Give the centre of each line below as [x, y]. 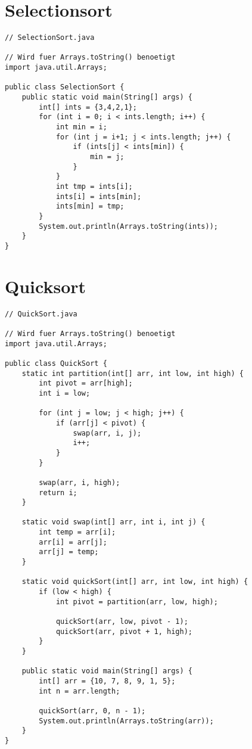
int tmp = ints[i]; [94, 186]
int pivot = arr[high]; [86, 383]
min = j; [107, 157]
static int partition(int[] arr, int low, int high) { [133, 373]
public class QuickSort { [56, 363]
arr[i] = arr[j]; [73, 542]
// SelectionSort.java [50, 38]
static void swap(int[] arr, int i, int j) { [113, 522]
